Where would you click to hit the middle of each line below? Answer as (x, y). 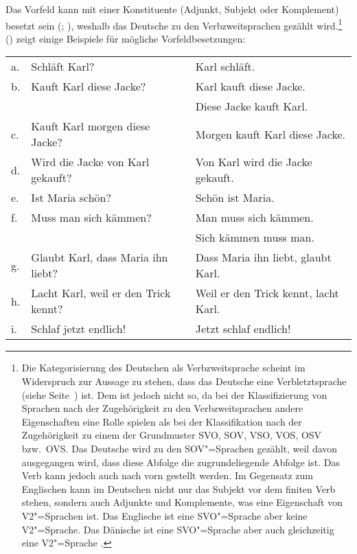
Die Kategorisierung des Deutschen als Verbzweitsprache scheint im (163, 368)
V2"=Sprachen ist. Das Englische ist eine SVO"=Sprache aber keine (164, 515)
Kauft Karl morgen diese (91, 126)
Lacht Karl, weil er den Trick (101, 293)
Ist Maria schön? (71, 198)
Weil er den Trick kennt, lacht (267, 293)
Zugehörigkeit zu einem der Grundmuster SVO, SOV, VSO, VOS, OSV (172, 435)
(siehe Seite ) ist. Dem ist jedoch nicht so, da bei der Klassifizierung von (174, 394)
